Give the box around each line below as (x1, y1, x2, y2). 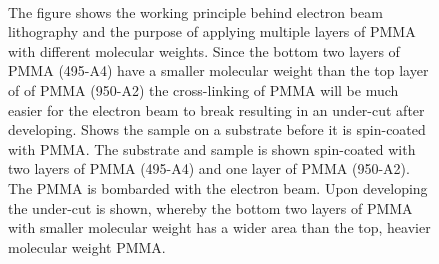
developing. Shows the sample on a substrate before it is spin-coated (8, 119, 426, 140)
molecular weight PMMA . (8, 236, 166, 257)
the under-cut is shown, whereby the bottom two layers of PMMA (8, 197, 413, 218)
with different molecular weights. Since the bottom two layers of (8, 40, 400, 61)
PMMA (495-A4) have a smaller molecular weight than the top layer (8, 60, 429, 81)
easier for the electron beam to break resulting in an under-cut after (8, 99, 425, 120)
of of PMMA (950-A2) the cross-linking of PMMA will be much (8, 79, 399, 100)
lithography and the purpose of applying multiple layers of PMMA (8, 21, 416, 42)
